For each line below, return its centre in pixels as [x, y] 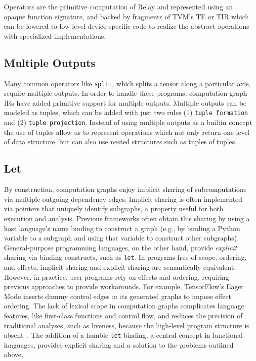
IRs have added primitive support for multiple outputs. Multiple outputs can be [125, 102]
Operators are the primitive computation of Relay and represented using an [119, 6]
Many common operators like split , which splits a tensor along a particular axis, [128, 83]
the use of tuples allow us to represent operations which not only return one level [127, 132]
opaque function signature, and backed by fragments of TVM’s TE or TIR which [127, 16]
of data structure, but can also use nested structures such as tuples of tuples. [121, 142]
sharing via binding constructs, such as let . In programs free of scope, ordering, [125, 257]
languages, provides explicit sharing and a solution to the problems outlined [119, 344]
